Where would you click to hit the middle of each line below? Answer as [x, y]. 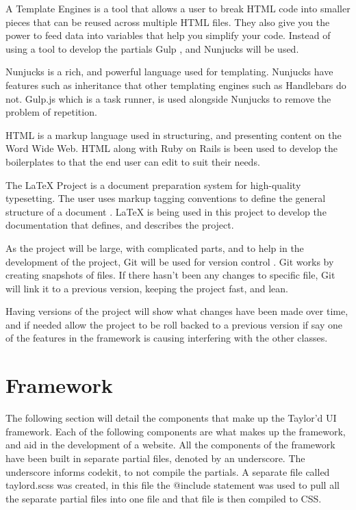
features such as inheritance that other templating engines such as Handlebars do [176, 85]
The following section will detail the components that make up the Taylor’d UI [171, 418]
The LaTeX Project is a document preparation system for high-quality [153, 184]
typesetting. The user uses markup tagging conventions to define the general [166, 198]
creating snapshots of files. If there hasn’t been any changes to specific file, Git [170, 275]
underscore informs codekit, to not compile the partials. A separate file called [168, 471]
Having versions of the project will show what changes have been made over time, [177, 311]
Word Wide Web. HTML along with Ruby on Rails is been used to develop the [172, 148]
